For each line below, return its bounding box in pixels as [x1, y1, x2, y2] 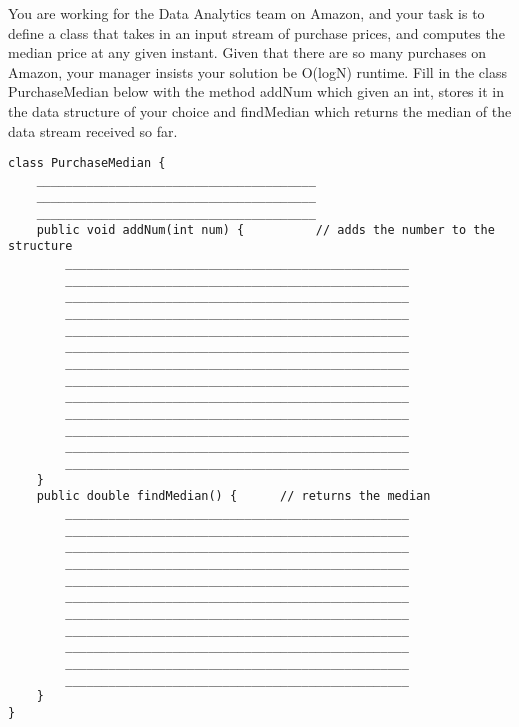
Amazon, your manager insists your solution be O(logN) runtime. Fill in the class [8, 61, 507, 82]
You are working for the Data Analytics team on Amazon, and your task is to [8, 3, 485, 23]
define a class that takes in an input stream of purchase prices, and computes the [8, 22, 505, 43]
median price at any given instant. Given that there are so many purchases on [8, 42, 487, 63]
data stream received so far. [8, 120, 178, 141]
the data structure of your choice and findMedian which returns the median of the [8, 100, 512, 121]
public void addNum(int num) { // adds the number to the [36, 222, 495, 237]
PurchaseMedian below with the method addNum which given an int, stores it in [8, 81, 504, 102]
